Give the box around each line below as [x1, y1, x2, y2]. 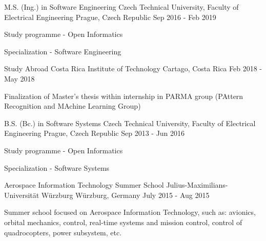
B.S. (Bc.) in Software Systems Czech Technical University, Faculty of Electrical [4, 117, 256, 128]
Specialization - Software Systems [4, 162, 110, 173]
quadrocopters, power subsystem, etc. [4, 227, 122, 237]
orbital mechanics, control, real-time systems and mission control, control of [4, 216, 242, 227]
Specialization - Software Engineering [4, 46, 121, 56]
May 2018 [4, 73, 35, 84]
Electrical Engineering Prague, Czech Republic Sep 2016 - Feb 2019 [4, 11, 216, 22]
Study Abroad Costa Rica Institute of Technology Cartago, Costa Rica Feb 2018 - [4, 63, 262, 74]
